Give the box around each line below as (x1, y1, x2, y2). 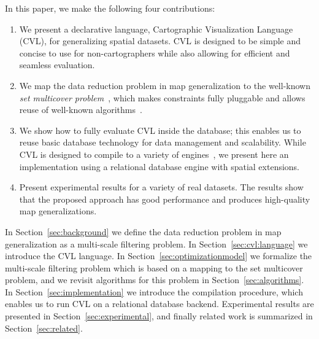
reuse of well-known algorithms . (19, 103, 142, 116)
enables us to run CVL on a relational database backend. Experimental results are (5, 297, 314, 310)
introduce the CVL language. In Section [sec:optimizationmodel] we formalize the (5, 249, 312, 262)
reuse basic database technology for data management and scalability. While (19, 136, 306, 149)
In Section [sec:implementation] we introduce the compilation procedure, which (5, 285, 303, 298)
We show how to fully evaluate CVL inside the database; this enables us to (19, 123, 301, 136)
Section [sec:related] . (5, 321, 83, 334)
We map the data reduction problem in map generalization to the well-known (19, 79, 310, 92)
